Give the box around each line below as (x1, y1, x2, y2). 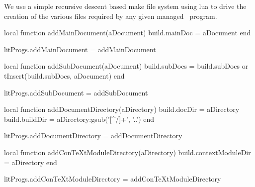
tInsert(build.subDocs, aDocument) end (4, 70, 125, 81)
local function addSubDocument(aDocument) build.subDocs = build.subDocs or (4, 61, 249, 71)
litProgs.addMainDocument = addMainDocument (4, 44, 156, 54)
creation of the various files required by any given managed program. (4, 10, 217, 21)
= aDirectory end (4, 157, 57, 167)
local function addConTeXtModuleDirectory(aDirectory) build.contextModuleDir (4, 147, 251, 157)
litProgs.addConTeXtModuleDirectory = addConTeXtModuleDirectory (4, 174, 221, 184)
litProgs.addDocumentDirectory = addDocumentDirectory (4, 130, 182, 141)
